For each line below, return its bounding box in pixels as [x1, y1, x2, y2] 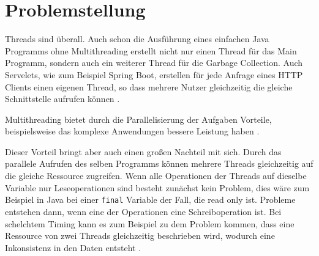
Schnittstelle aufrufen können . [5, 92, 120, 105]
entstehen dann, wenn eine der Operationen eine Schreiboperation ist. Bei [5, 205, 282, 218]
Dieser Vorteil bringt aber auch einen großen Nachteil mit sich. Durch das [5, 145, 282, 158]
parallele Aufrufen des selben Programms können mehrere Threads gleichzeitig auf [5, 157, 313, 170]
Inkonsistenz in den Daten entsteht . [5, 241, 141, 254]
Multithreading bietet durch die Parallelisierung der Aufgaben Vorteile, [5, 112, 272, 125]
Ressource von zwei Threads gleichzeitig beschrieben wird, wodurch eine [5, 229, 275, 242]
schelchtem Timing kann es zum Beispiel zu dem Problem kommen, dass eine [5, 217, 295, 230]
